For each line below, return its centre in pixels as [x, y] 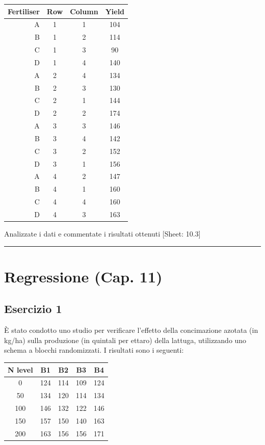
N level [20, 369]
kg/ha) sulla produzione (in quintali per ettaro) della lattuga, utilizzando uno [125, 340]
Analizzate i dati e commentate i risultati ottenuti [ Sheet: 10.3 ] [102, 234]
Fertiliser [24, 11]
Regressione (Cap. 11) [83, 276]
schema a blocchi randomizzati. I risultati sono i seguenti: [94, 350]
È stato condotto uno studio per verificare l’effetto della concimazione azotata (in [131, 330]
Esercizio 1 [33, 309]
